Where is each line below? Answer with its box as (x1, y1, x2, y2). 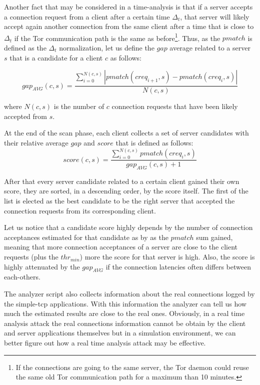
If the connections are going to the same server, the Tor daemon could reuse (15, 361, 249, 372)
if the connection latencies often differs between (105, 261, 251, 271)
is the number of (53, 101, 104, 111)
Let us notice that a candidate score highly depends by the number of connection (4, 222, 253, 232)
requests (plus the (4, 251, 58, 262)
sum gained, (196, 231, 233, 242)
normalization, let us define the (59, 42, 154, 53)
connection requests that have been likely (111, 101, 238, 111)
